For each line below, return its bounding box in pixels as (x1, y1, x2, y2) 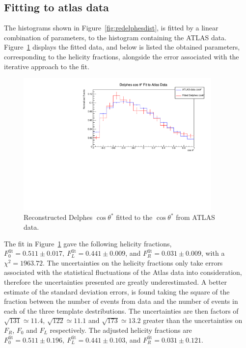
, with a (201, 248, 225, 258)
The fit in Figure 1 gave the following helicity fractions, (4, 238, 172, 248)
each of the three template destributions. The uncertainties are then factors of (4, 305, 239, 316)
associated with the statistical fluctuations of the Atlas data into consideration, (4, 267, 242, 277)
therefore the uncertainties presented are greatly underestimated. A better (4, 277, 227, 287)
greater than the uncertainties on (143, 315, 243, 325)
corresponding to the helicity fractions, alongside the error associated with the (4, 51, 239, 61)
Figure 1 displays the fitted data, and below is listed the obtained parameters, (4, 42, 240, 52)
